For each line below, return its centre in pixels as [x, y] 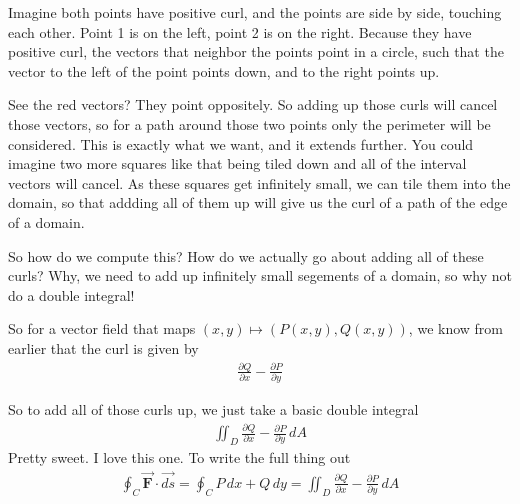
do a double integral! [71, 294]
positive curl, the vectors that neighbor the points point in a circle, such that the [256, 51]
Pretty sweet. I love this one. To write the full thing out [179, 456]
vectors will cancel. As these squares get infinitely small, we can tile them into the [259, 182]
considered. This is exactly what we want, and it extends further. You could [241, 143]
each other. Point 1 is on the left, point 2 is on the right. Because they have [240, 31]
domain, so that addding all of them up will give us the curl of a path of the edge [258, 202]
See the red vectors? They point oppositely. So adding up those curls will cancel [253, 104]
